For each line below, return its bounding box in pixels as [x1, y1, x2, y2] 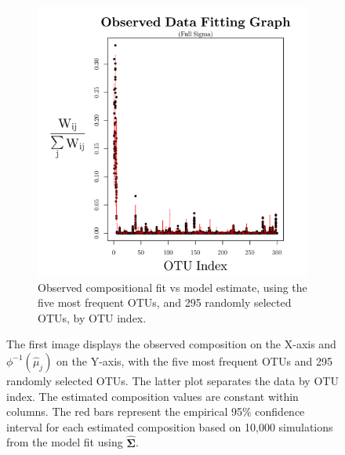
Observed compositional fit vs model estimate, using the [38, 278, 307, 295]
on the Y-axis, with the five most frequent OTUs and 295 [56, 352, 332, 369]
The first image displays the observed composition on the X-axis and [6, 336, 336, 352]
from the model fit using [6, 434, 123, 450]
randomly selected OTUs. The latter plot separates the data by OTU [6, 372, 339, 388]
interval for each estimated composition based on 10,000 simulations [6, 418, 333, 435]
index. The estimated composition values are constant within [6, 388, 299, 404]
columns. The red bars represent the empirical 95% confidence [6, 403, 305, 420]
